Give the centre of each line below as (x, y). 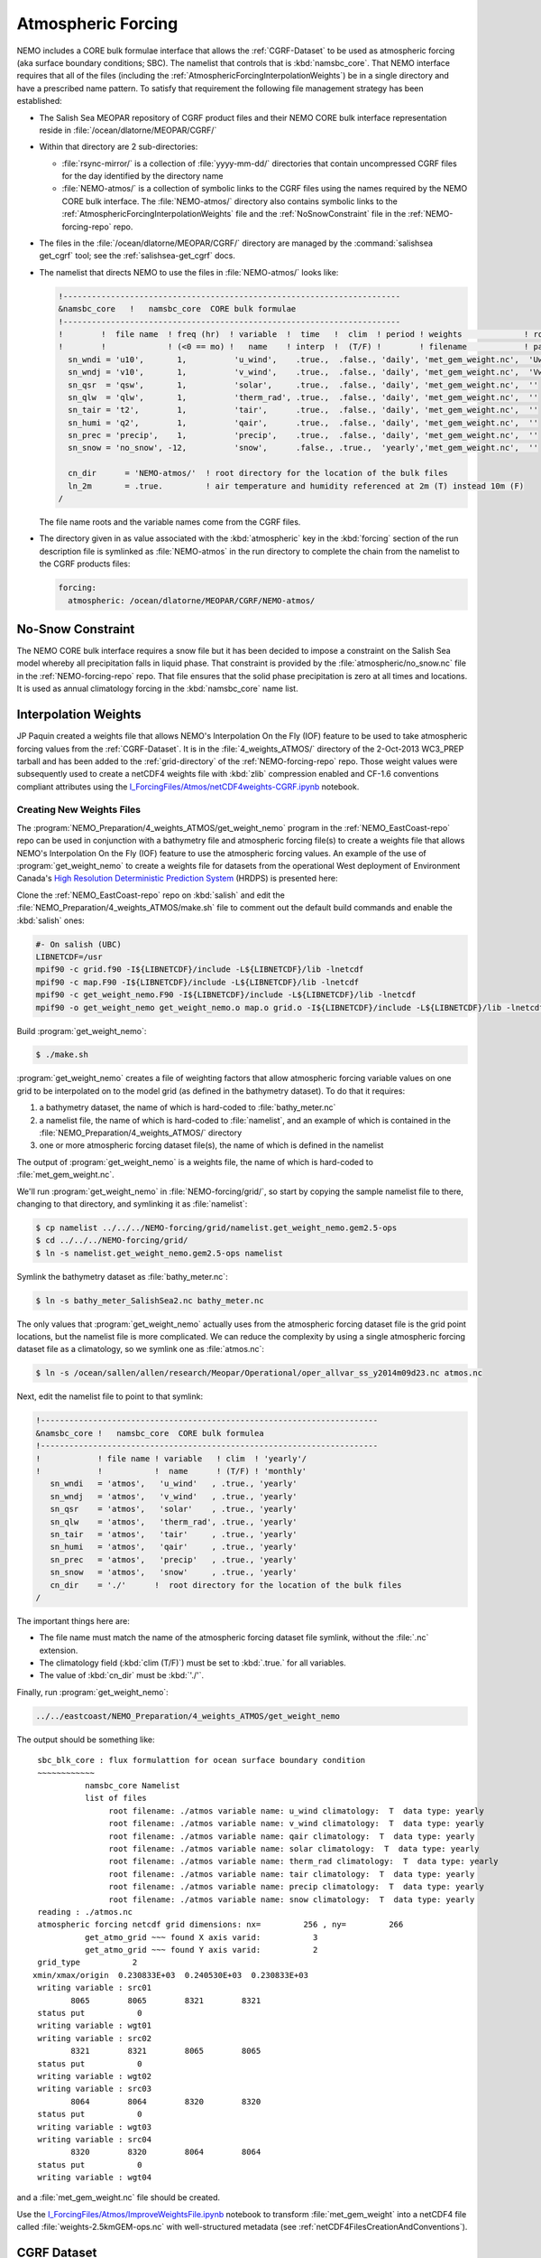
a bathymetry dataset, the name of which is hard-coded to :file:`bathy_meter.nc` (188, 1107)
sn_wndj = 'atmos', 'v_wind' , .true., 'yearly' (174, 1496)
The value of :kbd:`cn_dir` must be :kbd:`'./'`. (122, 1675)
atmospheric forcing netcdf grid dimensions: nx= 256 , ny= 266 (220, 1925)
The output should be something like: (86, 1740)
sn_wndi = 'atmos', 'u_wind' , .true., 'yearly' (174, 1484)
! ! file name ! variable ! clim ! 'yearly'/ (171, 1458)
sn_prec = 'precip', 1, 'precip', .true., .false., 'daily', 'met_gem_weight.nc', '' (303, 435)
